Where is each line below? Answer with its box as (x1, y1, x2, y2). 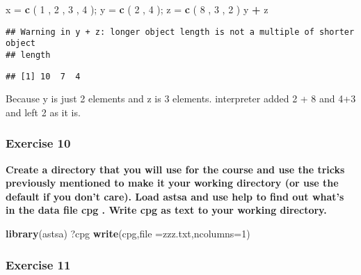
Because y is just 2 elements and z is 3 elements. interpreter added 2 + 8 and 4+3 (6, 91, 356, 106)
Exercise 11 (6, 256, 71, 273)
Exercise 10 (6, 134, 71, 152)
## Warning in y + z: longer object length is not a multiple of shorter (6, 26, 355, 37)
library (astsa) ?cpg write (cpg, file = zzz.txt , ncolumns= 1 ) (6, 226, 250, 240)
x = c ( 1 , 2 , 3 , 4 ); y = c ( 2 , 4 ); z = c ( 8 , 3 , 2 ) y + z (6, 2, 268, 16)
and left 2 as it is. (6, 104, 81, 119)
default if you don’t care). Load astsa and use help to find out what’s (6, 189, 344, 203)
